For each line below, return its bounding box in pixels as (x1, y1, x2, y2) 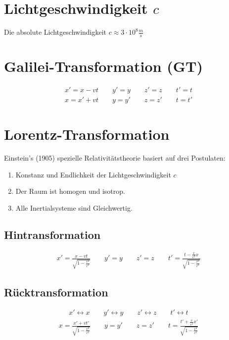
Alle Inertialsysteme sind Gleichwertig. (15, 203, 133, 213)
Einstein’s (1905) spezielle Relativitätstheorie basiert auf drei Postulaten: (4, 153, 226, 163)
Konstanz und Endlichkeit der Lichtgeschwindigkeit (15, 169, 171, 179)
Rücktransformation (4, 284, 108, 299)
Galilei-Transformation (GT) (4, 56, 203, 76)
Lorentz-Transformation (4, 124, 170, 144)
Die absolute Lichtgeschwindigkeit (4, 27, 107, 37)
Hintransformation (4, 227, 101, 242)
